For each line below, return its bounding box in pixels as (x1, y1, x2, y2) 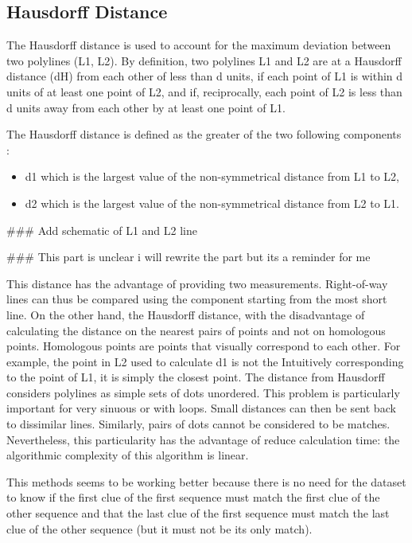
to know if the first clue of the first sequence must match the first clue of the (6, 489, 380, 506)
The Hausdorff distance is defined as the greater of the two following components (6, 126, 402, 143)
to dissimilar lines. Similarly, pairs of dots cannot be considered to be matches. (6, 416, 391, 432)
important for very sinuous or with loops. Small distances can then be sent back (6, 400, 396, 416)
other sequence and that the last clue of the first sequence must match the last (6, 505, 390, 522)
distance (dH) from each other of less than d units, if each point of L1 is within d (6, 68, 403, 84)
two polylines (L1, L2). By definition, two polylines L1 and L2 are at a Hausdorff (6, 52, 402, 68)
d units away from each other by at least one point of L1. (6, 99, 286, 115)
